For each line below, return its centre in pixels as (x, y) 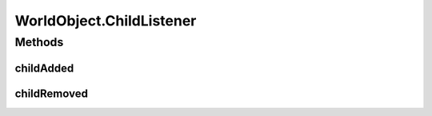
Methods (39, 42)
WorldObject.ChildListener (106, 21)
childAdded (44, 68)
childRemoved (51, 93)
